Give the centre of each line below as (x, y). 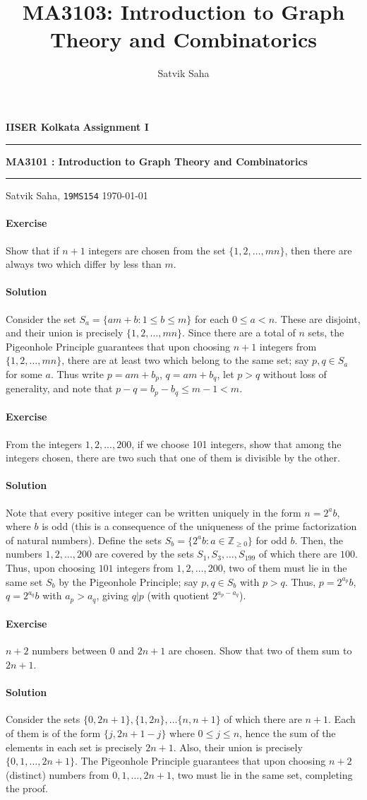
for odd (271, 540)
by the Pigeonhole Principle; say (128, 581)
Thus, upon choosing (50, 567)
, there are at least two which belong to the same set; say (185, 360)
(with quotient (178, 595)
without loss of (295, 373)
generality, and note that (59, 388)
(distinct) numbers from (58, 774)
